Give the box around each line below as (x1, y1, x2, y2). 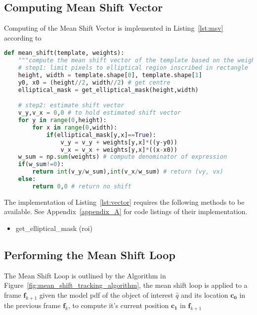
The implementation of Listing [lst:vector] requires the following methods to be (4, 196, 245, 207)
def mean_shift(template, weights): (4, 49, 125, 57)
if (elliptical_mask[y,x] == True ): (46, 131, 156, 138)
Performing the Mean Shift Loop (4, 247, 175, 262)
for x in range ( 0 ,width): (32, 124, 118, 131)
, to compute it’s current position (68, 300, 169, 310)
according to (4, 32, 42, 43)
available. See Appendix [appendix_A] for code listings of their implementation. (4, 206, 248, 217)
